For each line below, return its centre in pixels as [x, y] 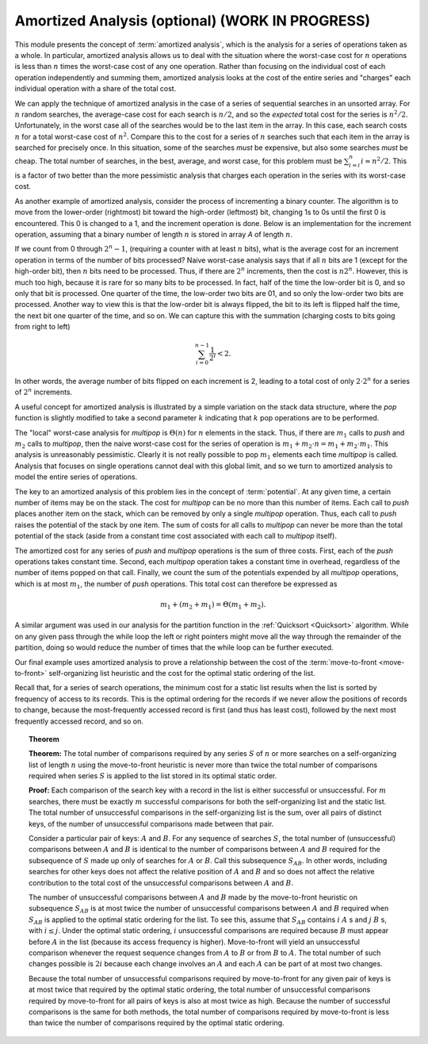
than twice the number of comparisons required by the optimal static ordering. [157, 1023]
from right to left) [42, 327]
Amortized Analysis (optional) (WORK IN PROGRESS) [193, 21]
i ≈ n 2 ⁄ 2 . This [384, 161]
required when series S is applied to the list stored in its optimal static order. [153, 776]
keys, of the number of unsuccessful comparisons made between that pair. [151, 823]
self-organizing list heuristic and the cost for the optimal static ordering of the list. [182, 673]
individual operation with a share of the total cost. [96, 89]
